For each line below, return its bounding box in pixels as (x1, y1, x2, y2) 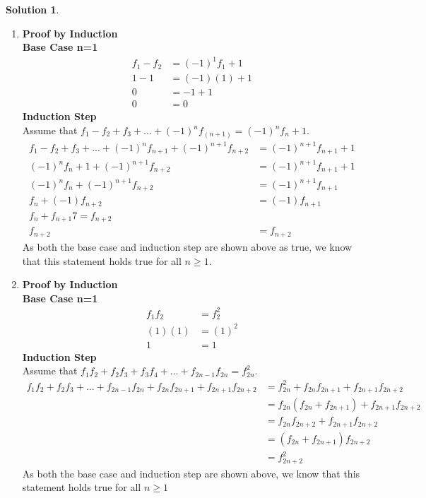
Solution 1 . (6, 2, 59, 16)
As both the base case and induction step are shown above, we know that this (22, 466, 360, 480)
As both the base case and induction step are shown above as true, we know (22, 239, 353, 254)
